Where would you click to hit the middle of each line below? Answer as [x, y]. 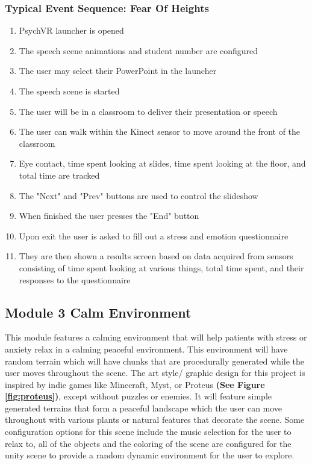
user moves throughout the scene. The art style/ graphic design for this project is [155, 373]
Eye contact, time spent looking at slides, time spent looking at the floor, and [162, 163]
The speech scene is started [69, 91]
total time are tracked [59, 175]
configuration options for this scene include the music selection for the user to [148, 432]
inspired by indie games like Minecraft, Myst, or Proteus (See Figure [135, 384]
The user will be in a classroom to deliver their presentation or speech [148, 111]
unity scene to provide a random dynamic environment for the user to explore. [150, 455]
